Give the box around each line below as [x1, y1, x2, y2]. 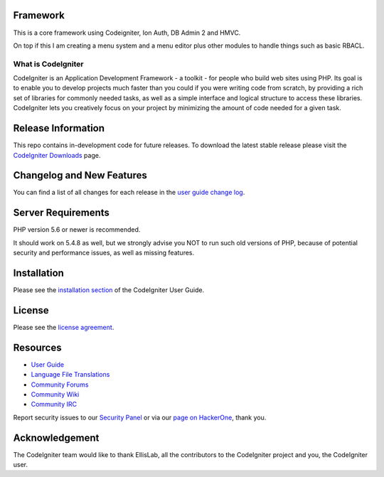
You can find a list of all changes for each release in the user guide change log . [13, 188, 245, 197]
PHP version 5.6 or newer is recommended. [13, 225, 141, 234]
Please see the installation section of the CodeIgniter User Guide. [13, 286, 205, 294]
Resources [13, 341, 62, 353]
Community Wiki [31, 390, 80, 398]
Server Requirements [13, 207, 110, 219]
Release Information [13, 122, 105, 134]
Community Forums [31, 380, 89, 389]
